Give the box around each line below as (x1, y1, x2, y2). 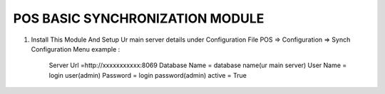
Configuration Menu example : (31, 45, 120, 53)
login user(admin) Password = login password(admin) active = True (48, 71, 247, 79)
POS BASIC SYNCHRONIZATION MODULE (13, 11, 265, 26)
